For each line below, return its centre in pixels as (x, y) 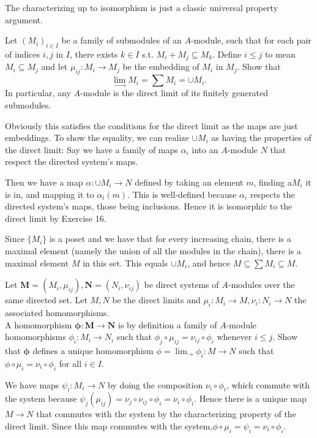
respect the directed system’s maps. (72, 161)
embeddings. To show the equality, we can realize (97, 138)
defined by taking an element (189, 182)
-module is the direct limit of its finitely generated (174, 93)
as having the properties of (261, 138)
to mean (280, 54)
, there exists (94, 54)
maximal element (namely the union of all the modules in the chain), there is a (153, 250)
